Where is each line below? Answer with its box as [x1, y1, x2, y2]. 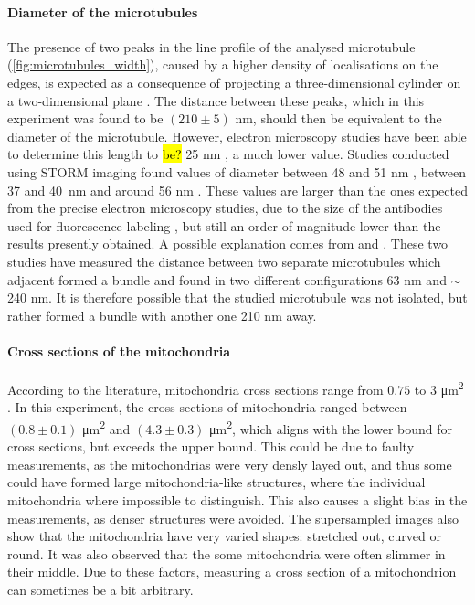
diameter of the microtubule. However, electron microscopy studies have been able [7, 126, 467, 145]
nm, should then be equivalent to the [235, 109, 442, 128]
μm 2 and [82, 416, 131, 438]
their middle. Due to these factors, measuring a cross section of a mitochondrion [7, 562, 457, 581]
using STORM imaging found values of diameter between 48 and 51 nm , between [7, 162, 467, 181]
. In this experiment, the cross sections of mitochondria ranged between [7, 398, 407, 417]
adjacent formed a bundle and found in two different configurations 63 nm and [7, 270, 447, 289]
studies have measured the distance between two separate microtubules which [7, 251, 441, 271]
